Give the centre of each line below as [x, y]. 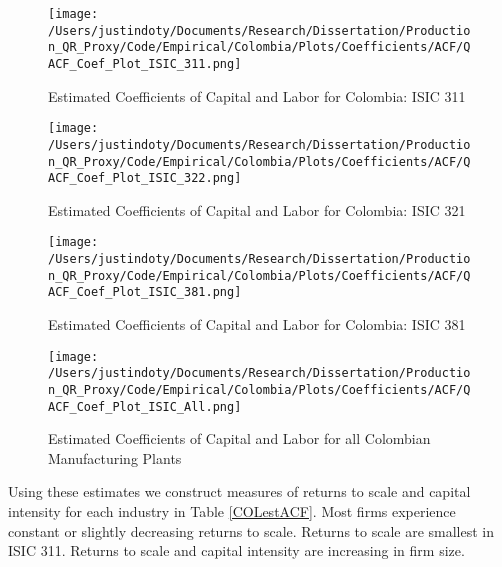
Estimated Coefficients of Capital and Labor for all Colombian [239, 438]
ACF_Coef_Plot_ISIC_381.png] [145, 292]
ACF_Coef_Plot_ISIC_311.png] [145, 63]
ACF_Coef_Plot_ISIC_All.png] [145, 406]
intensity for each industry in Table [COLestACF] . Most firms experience [232, 511]
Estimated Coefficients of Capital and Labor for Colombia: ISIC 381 [257, 324]
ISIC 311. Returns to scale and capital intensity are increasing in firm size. [236, 550]
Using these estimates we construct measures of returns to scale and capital [239, 491]
